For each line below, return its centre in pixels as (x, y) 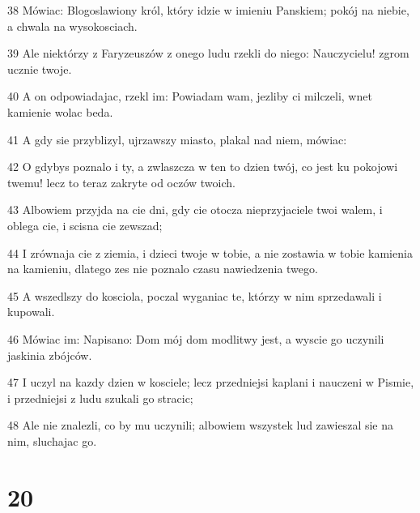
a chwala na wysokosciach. (72, 26)
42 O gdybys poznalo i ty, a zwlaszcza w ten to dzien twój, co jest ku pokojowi (203, 167)
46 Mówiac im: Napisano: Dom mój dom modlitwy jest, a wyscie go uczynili (196, 338)
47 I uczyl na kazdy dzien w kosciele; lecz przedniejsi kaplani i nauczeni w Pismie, (211, 382)
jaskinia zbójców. (50, 355)
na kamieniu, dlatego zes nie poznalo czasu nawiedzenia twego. (163, 269)
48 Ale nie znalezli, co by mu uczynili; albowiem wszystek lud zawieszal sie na (201, 425)
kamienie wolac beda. (60, 111)
